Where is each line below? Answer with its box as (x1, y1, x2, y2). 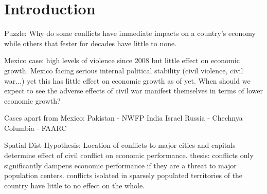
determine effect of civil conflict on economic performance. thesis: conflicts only (4, 150, 254, 161)
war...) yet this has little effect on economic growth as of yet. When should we (4, 75, 251, 86)
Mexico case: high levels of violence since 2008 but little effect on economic (4, 55, 240, 66)
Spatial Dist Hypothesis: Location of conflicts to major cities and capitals (4, 140, 236, 150)
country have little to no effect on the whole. (4, 180, 145, 190)
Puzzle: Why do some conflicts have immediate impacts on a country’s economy (4, 28, 256, 38)
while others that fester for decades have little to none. (4, 37, 177, 48)
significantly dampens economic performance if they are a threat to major (4, 160, 237, 170)
